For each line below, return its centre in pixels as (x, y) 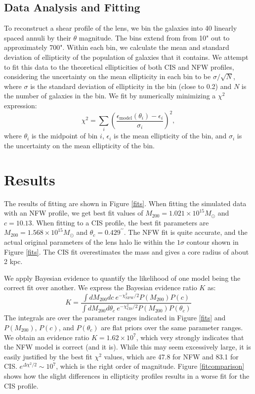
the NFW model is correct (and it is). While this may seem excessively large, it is (127, 347)
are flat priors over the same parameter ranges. (172, 327)
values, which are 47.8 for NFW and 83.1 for (171, 356)
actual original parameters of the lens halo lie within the (89, 242)
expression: (21, 105)
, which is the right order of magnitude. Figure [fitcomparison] (150, 366)
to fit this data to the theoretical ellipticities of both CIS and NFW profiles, (119, 66)
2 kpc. (13, 261)
